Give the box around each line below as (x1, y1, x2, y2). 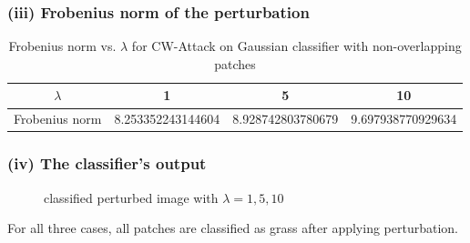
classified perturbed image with (44, 187, 219, 207)
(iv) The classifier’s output (7, 152, 207, 175)
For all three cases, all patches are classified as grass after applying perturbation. (7, 218, 458, 238)
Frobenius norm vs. (8, 36, 117, 56)
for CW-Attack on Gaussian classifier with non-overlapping (131, 36, 462, 56)
